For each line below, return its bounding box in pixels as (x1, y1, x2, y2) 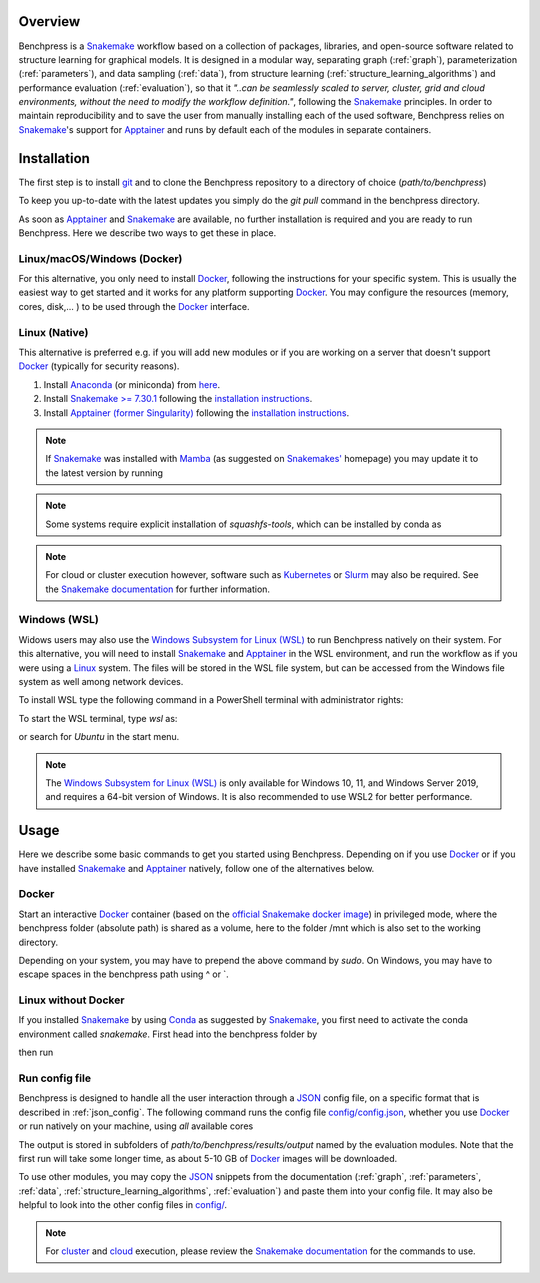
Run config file (18, 1071, 92, 1085)
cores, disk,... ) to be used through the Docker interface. (18, 300, 250, 312)
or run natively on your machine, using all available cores (18, 1120, 254, 1132)
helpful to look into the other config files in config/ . (18, 1199, 227, 1211)
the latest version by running (45, 466, 164, 479)
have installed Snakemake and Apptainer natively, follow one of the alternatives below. (18, 862, 375, 874)
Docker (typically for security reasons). (18, 360, 180, 372)
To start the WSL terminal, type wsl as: (18, 712, 178, 724)
